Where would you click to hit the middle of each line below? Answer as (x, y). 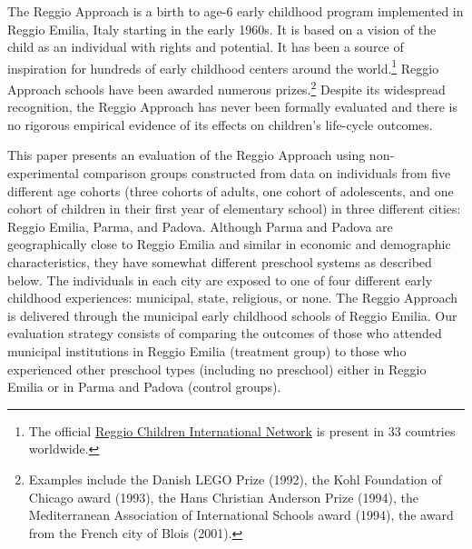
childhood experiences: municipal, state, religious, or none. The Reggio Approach (233, 298)
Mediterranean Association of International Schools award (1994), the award (241, 515)
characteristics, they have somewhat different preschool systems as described (220, 262)
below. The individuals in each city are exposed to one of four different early (220, 279)
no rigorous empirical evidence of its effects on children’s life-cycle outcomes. (220, 124)
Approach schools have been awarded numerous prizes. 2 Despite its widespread (226, 88)
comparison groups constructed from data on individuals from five (267, 173)
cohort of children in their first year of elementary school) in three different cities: (234, 209)
